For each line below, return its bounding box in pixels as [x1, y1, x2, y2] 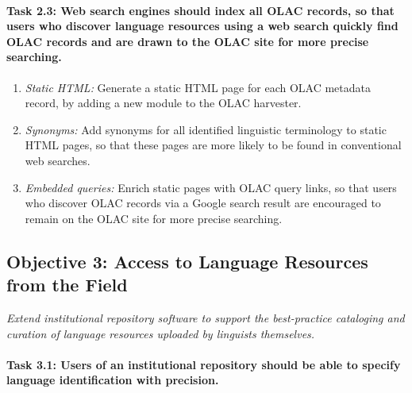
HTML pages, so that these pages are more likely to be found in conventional [25, 137, 402, 153]
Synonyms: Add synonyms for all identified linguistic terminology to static [25, 121, 387, 137]
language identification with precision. [6, 372, 219, 388]
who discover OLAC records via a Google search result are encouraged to [25, 195, 381, 211]
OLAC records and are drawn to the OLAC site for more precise [6, 33, 369, 49]
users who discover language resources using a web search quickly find [6, 17, 399, 34]
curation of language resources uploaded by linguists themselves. [6, 325, 315, 341]
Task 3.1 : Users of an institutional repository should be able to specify [6, 356, 401, 372]
